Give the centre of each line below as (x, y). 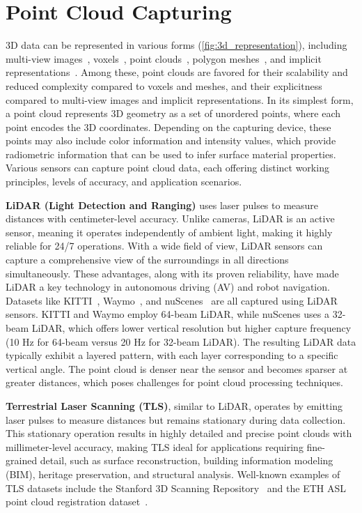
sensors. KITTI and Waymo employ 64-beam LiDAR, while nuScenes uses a (167, 314)
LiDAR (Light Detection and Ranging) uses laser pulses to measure (162, 205)
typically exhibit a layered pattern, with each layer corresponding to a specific (172, 355)
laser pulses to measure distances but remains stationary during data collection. (176, 419)
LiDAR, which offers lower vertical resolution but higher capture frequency (191, 328)
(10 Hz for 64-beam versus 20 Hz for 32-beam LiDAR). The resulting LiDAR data (181, 341)
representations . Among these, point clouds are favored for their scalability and (177, 72)
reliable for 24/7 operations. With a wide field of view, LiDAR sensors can (164, 246)
